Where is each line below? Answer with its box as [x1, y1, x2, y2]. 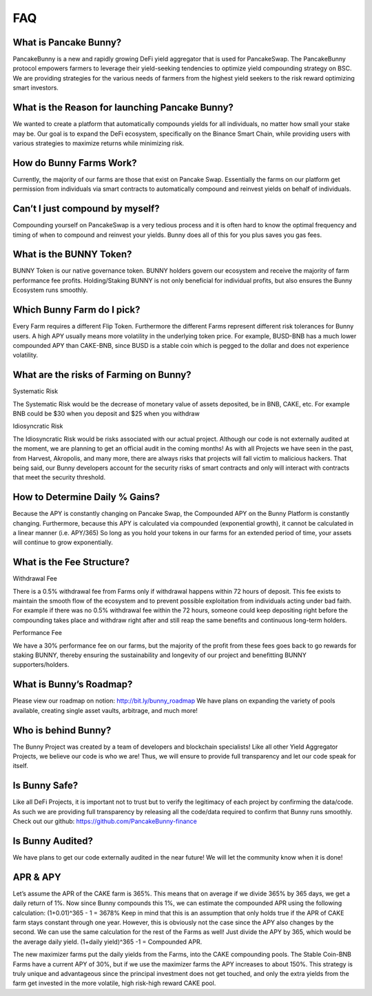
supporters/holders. [12, 661, 70, 669]
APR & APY [12, 871, 61, 883]
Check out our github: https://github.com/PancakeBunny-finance [12, 817, 198, 826]
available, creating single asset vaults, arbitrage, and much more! [12, 706, 198, 714]
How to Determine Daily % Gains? [12, 491, 161, 503]
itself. [12, 762, 29, 770]
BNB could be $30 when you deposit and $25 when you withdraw [12, 409, 200, 417]
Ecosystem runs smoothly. [12, 286, 88, 294]
